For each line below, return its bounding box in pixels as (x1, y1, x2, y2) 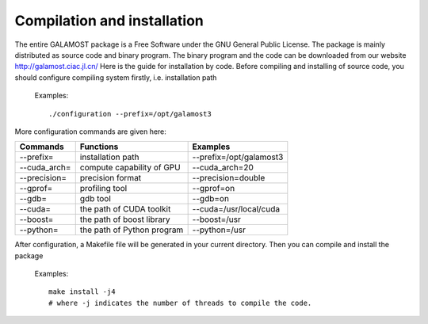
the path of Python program (79, 224, 184, 235)
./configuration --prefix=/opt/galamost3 (48, 109, 212, 118)
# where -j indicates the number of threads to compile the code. (48, 298, 312, 307)
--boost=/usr (192, 214, 242, 225)
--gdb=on (192, 193, 230, 204)
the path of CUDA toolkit (79, 204, 171, 215)
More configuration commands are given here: (14, 127, 166, 136)
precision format (79, 173, 142, 184)
